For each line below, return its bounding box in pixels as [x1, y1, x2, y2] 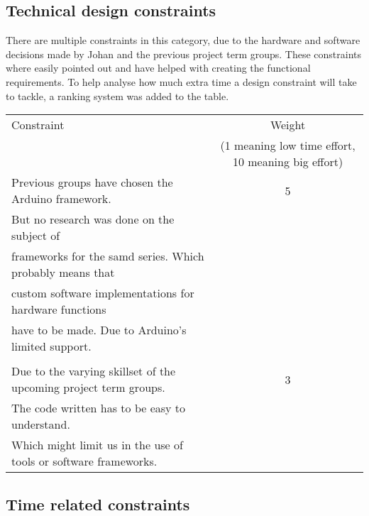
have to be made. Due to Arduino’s [11, 322, 187, 339]
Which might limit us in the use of [11, 437, 183, 454]
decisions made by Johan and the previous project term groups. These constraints [6, 46, 362, 61]
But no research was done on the [11, 211, 175, 228]
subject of [11, 227, 60, 244]
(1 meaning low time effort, [220, 137, 356, 154]
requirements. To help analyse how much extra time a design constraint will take [6, 74, 357, 89]
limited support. [11, 338, 92, 355]
